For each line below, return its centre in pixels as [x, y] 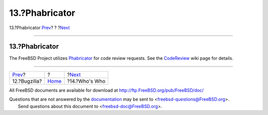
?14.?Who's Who [86, 81]
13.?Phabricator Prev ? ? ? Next [39, 28]
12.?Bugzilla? [27, 81]
